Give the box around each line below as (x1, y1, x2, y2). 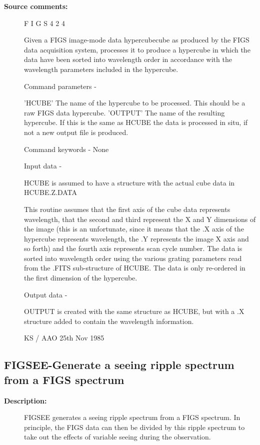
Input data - (24, 160, 62, 171)
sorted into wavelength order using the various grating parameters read (24, 252, 242, 263)
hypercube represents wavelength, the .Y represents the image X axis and (24, 233, 249, 243)
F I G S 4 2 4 (24, 17, 65, 28)
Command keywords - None (24, 143, 109, 154)
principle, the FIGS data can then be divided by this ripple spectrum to (24, 421, 245, 432)
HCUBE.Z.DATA (24, 187, 77, 197)
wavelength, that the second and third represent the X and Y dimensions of (24, 213, 256, 224)
